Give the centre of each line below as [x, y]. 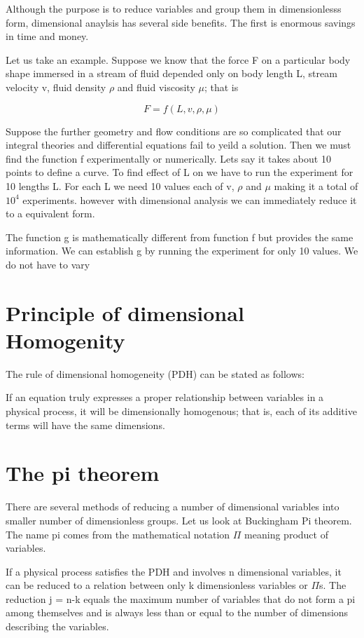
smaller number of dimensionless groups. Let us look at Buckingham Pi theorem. [179, 520]
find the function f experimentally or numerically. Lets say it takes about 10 [168, 158]
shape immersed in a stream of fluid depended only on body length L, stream [171, 73]
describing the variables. [57, 626]
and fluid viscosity [156, 87]
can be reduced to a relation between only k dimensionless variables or [157, 585]
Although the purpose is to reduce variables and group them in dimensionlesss [174, 8]
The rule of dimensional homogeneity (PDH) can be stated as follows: [155, 373]
